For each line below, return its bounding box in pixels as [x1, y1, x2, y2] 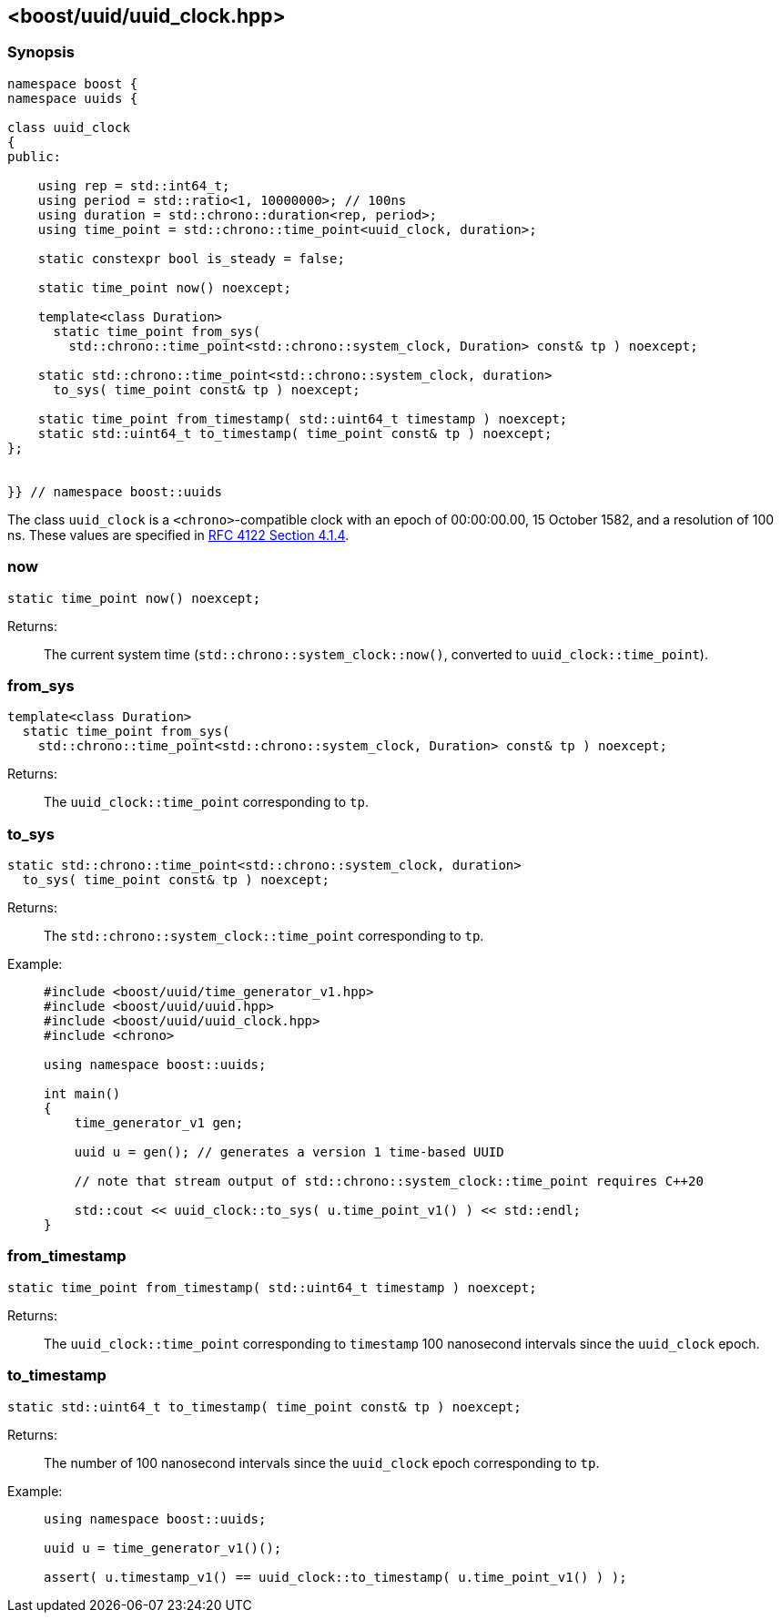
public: [7, 148, 62, 164]
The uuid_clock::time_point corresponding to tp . [44, 794, 369, 810]
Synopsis [7, 43, 75, 62]
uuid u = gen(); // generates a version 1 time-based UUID [74, 1145, 504, 1160]
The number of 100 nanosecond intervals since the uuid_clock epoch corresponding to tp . [44, 1454, 600, 1471]
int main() [44, 1086, 121, 1102]
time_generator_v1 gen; [74, 1116, 244, 1131]
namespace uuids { [7, 90, 138, 106]
